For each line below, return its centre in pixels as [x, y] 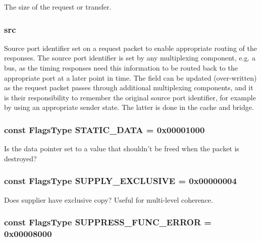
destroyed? [20, 158]
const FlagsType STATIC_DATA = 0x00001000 [105, 129]
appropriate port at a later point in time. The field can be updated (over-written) [130, 77]
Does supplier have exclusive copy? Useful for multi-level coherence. [109, 199]
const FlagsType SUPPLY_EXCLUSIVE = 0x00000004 [120, 181]
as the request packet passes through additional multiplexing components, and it [129, 87]
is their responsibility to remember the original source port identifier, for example [130, 97]
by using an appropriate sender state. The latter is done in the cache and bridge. [129, 107]
